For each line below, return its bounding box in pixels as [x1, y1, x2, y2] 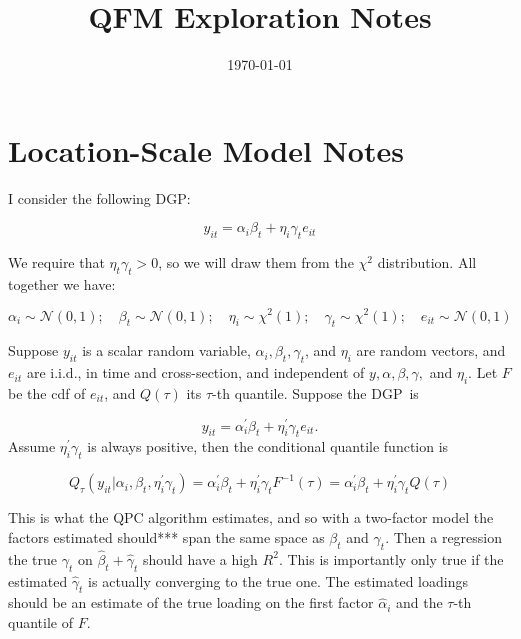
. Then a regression [385, 526, 503, 547]
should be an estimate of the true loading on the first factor [8, 592, 374, 613]
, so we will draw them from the [158, 252, 354, 273]
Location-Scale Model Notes [8, 129, 404, 170]
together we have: [8, 273, 116, 294]
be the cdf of [8, 382, 86, 403]
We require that [8, 252, 105, 273]
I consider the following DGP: [8, 187, 191, 208]
